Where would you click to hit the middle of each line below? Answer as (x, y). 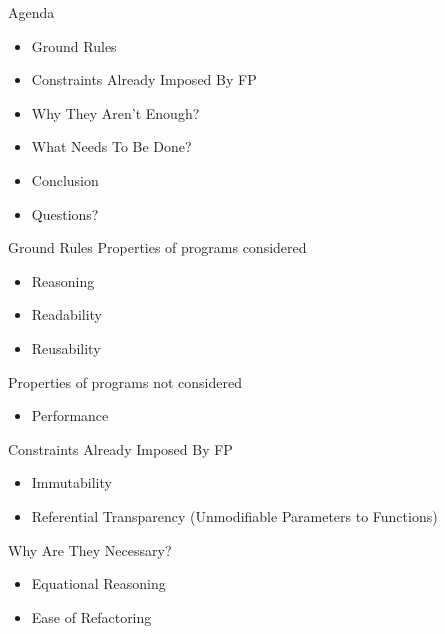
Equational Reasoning (98, 583)
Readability (67, 314)
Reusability (66, 347)
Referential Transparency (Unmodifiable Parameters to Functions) (234, 515)
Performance (70, 415)
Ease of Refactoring (91, 616)
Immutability (71, 482)
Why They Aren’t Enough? (115, 112)
